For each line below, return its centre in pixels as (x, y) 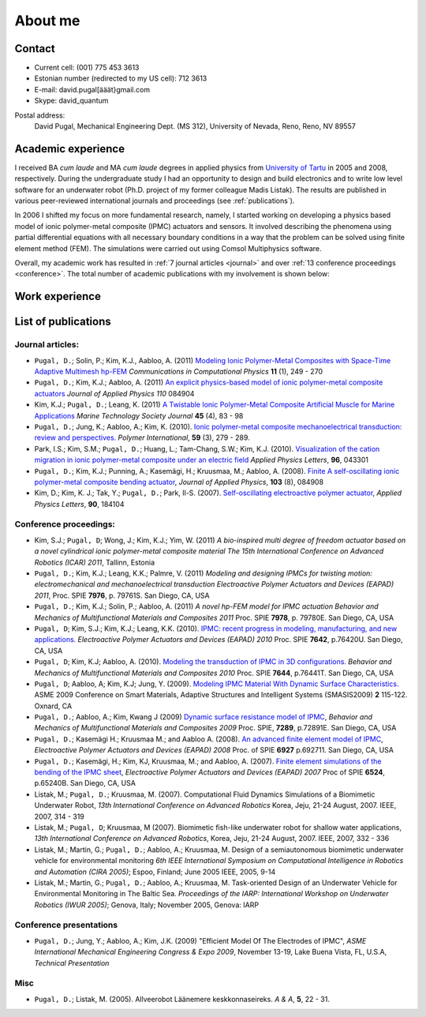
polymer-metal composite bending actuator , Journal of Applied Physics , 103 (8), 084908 (179, 482)
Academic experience (70, 149)
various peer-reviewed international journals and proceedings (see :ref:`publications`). (155, 201)
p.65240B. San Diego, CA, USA (85, 783)
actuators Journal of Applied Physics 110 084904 (114, 393)
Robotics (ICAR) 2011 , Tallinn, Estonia (95, 562)
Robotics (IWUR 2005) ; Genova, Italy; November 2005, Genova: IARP (147, 905)
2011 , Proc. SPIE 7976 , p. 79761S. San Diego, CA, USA (122, 595)
